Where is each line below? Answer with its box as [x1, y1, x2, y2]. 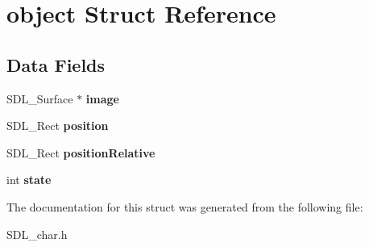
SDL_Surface [6, 90, 73, 107]
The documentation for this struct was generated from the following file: [6, 198, 363, 215]
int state [6, 171, 52, 188]
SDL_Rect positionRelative [6, 144, 155, 161]
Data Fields [6, 52, 106, 77]
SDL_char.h [6, 225, 68, 242]
